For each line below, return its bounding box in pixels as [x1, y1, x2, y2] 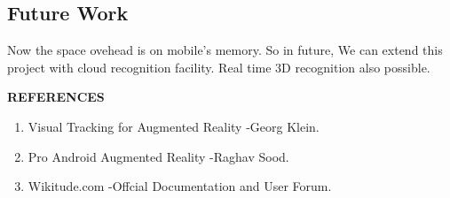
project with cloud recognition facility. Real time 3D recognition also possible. [7, 57, 430, 76]
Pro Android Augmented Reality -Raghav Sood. [28, 147, 289, 165]
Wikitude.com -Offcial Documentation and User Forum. [28, 177, 332, 195]
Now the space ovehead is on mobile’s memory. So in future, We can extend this [7, 41, 443, 59]
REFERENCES [7, 88, 105, 106]
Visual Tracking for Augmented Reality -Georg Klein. [28, 117, 320, 135]
